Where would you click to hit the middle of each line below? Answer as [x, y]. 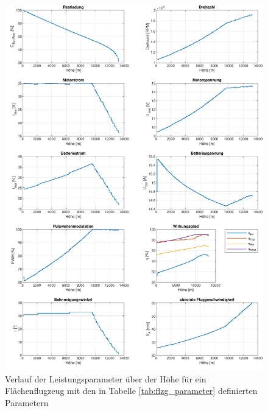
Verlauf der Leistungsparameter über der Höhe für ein [106, 378]
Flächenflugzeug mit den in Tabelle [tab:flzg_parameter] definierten [131, 391]
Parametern [27, 402]
